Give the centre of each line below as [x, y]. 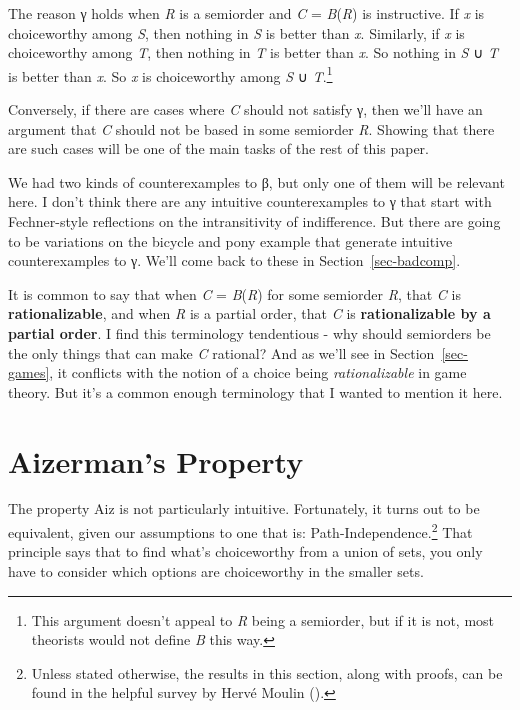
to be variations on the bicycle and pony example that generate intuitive [230, 240]
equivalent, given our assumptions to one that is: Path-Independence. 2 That [240, 530]
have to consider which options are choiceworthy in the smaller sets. [216, 570]
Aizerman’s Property [156, 460]
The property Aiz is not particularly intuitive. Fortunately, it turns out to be [244, 508]
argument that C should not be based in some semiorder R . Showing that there [251, 128]
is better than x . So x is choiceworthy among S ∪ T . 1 [170, 74]
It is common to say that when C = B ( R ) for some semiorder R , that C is [234, 293]
